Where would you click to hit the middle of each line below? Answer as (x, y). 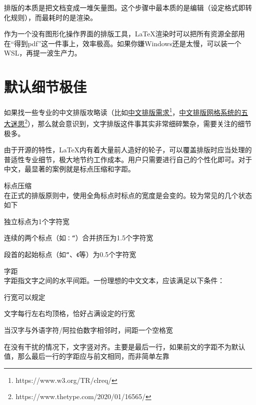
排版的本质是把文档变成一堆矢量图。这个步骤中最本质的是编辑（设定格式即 (125, 7)
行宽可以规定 (25, 297)
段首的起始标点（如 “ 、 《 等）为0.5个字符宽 (70, 254)
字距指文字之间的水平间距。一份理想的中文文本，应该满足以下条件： (114, 280)
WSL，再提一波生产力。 (43, 53)
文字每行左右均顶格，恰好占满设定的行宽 (69, 313)
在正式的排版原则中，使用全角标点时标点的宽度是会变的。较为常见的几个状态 (128, 195)
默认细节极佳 (46, 87)
